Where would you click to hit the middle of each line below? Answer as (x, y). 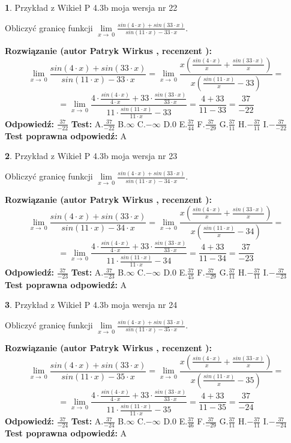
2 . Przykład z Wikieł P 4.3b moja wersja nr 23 (91, 156)
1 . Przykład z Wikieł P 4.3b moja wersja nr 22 (91, 7)
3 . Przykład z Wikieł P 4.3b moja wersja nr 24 (91, 305)
